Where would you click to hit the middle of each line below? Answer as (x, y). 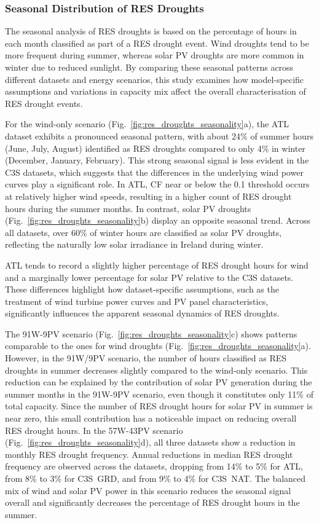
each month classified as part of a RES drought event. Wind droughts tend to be (157, 43)
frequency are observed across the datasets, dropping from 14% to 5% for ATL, (154, 466)
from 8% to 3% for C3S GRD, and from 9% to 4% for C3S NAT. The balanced (156, 478)
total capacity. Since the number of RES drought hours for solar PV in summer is (159, 406)
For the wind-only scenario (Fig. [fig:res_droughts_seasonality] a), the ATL (147, 124)
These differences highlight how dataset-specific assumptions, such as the (142, 289)
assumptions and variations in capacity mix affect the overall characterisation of (156, 91)
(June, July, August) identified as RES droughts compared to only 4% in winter (155, 148)
